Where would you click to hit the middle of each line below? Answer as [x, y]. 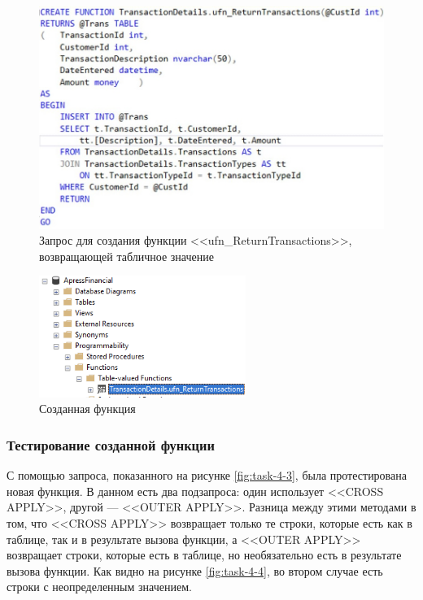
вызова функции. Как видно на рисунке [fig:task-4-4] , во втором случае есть [195, 570]
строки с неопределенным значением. [99, 587]
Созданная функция [87, 409]
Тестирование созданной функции [111, 444]
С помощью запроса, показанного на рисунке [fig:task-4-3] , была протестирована [207, 475]
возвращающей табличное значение [126, 256]
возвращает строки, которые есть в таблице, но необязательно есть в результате [204, 555]
